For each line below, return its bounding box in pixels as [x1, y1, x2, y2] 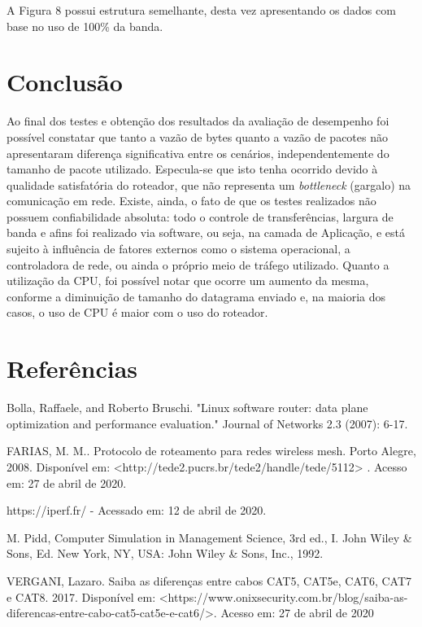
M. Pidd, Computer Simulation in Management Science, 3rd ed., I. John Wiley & [7, 528, 412, 546]
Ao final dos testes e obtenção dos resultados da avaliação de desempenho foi [7, 112, 389, 129]
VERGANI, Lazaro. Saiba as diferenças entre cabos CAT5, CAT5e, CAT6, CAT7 [7, 572, 411, 589]
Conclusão [7, 65, 123, 99]
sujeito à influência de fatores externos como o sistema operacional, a [7, 240, 350, 257]
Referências [7, 352, 138, 385]
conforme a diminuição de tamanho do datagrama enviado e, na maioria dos [7, 287, 386, 305]
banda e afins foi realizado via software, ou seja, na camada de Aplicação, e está [7, 224, 405, 241]
